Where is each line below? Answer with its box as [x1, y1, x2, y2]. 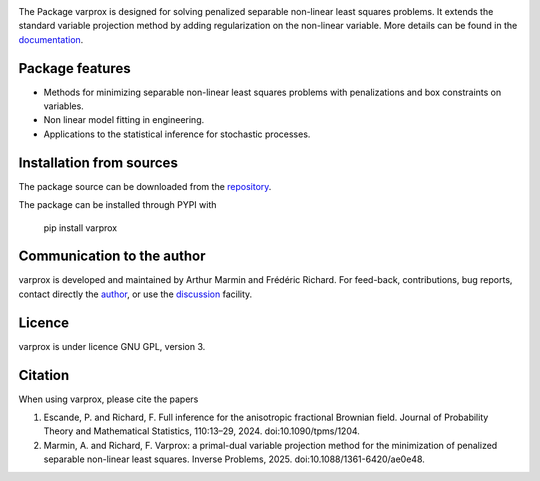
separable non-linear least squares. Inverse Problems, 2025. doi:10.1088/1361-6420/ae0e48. [43, 453, 425, 465]
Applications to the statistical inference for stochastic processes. [43, 128, 311, 140]
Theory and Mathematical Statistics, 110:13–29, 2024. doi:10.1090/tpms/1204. [43, 425, 360, 437]
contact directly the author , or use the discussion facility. [18, 288, 253, 300]
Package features [18, 60, 131, 77]
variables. [43, 100, 84, 112]
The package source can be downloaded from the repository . [18, 180, 272, 192]
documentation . [18, 33, 84, 45]
